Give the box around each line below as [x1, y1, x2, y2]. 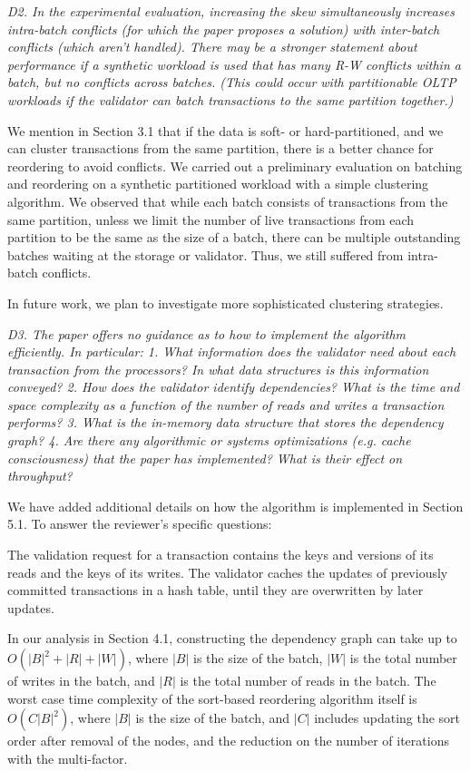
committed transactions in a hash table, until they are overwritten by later [7, 581, 424, 600]
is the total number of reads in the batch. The [180, 671, 436, 689]
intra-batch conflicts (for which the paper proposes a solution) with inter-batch [7, 19, 440, 38]
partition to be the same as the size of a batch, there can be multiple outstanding [7, 228, 461, 247]
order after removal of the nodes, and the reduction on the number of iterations [7, 731, 449, 750]
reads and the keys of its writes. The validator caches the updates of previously [7, 562, 448, 581]
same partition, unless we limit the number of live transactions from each [7, 210, 415, 229]
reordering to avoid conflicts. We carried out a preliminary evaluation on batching [7, 156, 463, 175]
